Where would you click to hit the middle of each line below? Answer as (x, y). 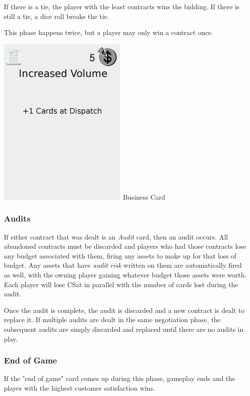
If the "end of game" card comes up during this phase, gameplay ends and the (120, 378)
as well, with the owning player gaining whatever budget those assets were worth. (125, 274)
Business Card (144, 197)
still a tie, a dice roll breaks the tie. (57, 16)
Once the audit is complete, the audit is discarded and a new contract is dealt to (124, 310)
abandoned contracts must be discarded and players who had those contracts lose (125, 246)
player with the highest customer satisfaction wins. (80, 387)
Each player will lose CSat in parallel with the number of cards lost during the (121, 284)
